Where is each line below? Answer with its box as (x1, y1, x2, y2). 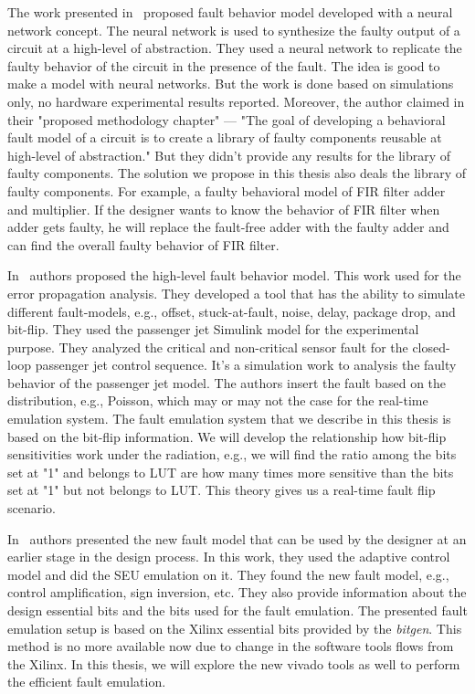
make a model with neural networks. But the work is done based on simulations (7, 74, 454, 93)
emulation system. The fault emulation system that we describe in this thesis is (7, 409, 451, 428)
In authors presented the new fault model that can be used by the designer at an (7, 529, 467, 548)
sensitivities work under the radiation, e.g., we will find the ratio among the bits (7, 445, 457, 464)
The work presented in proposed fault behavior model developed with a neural (7, 3, 453, 21)
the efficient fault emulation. (7, 672, 166, 691)
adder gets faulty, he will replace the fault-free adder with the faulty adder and (7, 217, 449, 237)
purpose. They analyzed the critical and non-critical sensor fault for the (7, 337, 408, 356)
